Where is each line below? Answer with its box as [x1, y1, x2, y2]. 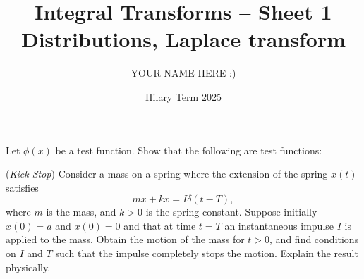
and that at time [123, 218, 196, 232]
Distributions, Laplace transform [20, 25, 346, 54]
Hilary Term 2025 [145, 89, 222, 104]
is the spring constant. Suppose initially [145, 204, 317, 219]
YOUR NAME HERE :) [131, 66, 236, 80]
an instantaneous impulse [224, 218, 334, 232]
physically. [6, 259, 51, 274]
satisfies [6, 180, 39, 194]
